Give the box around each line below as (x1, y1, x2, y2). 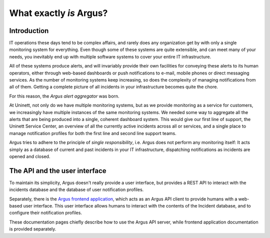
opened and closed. (9, 153, 50, 159)
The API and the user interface (9, 166, 107, 175)
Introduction (9, 26, 49, 35)
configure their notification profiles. (9, 210, 82, 216)
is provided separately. (9, 226, 56, 232)
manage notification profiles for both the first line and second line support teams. (9, 130, 177, 136)
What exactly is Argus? (9, 7, 108, 18)
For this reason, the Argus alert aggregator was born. (9, 93, 119, 99)
